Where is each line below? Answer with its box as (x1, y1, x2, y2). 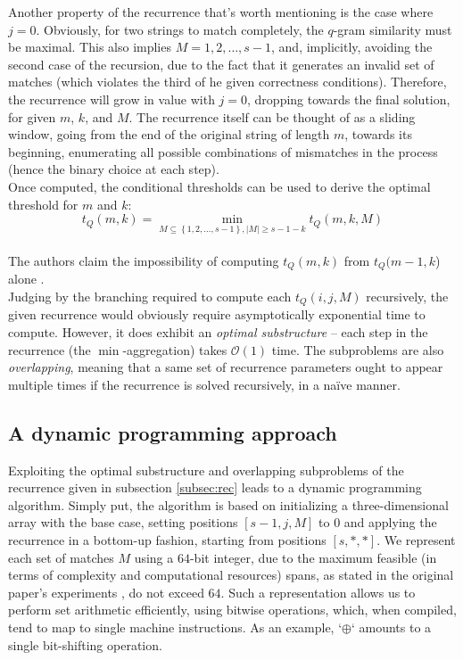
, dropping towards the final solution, (247, 89, 451, 108)
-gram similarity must (333, 20, 452, 38)
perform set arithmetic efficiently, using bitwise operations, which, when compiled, (8, 600, 457, 619)
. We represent (376, 530, 456, 549)
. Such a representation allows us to (220, 582, 416, 601)
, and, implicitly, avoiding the (271, 37, 433, 56)
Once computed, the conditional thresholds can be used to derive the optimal (8, 177, 431, 195)
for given (8, 107, 56, 126)
